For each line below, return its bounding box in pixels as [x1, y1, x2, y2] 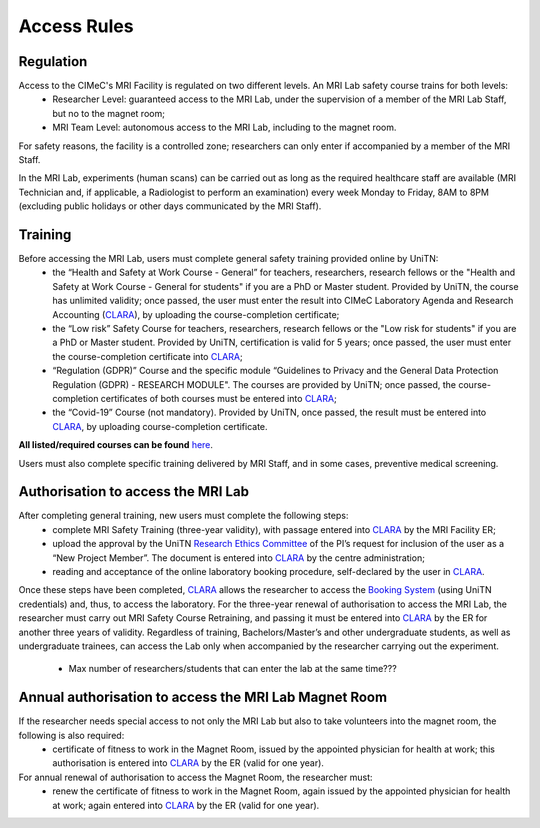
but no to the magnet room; [52, 107, 165, 119]
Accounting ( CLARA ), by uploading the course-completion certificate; [52, 308, 340, 320]
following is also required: [18, 729, 125, 741]
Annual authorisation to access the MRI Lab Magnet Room [18, 689, 388, 706]
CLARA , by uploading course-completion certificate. [52, 420, 269, 432]
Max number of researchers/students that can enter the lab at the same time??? [68, 663, 397, 675]
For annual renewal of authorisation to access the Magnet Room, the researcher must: [18, 771, 374, 783]
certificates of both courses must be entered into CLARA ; [100, 393, 337, 404]
